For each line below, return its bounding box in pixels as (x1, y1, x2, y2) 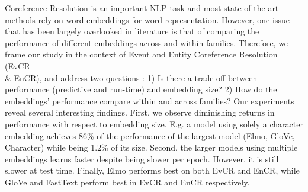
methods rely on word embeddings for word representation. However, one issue (5, 13, 290, 25)
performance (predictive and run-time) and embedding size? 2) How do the (5, 83, 277, 95)
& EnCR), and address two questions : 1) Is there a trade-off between (5, 71, 258, 84)
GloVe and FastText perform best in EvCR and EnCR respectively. (5, 175, 250, 188)
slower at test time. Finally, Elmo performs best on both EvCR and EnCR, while (5, 164, 300, 177)
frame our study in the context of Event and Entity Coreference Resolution (5, 48, 278, 60)
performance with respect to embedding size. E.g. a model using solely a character (5, 117, 303, 130)
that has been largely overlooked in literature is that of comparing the (5, 25, 259, 37)
